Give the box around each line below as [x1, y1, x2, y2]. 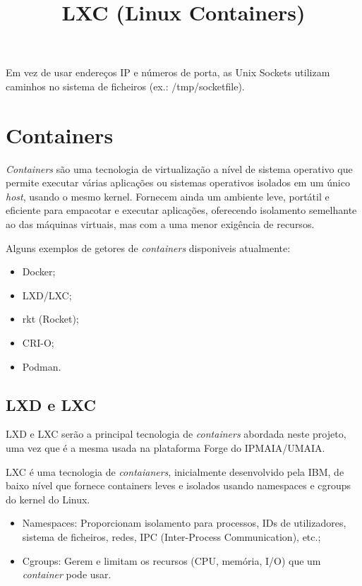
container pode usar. [22, 567, 111, 582]
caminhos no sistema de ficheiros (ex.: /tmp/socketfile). [6, 78, 245, 93]
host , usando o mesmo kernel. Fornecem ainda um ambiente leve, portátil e [6, 189, 330, 203]
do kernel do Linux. [6, 491, 90, 506]
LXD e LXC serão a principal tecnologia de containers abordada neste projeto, [6, 426, 346, 441]
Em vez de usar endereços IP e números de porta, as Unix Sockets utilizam [6, 65, 330, 80]
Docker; [22, 264, 56, 279]
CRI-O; [22, 335, 54, 350]
